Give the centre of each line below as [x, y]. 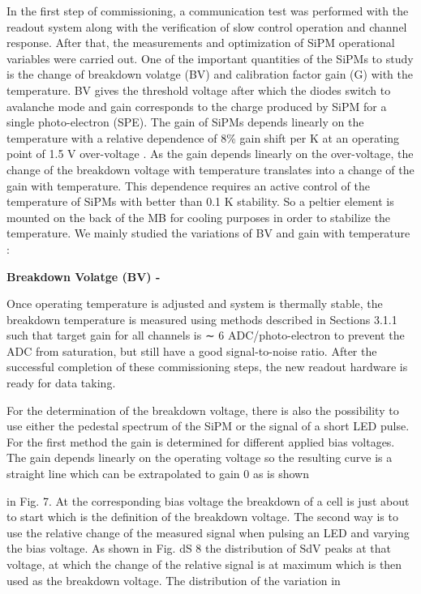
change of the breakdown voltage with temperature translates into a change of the [210, 169]
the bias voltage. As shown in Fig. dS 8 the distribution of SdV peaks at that [199, 548]
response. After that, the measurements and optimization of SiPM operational [201, 43]
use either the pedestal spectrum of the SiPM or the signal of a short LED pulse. [208, 426]
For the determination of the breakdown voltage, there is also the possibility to [203, 410]
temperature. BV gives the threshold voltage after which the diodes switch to [199, 90]
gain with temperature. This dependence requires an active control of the [188, 185]
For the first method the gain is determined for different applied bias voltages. [201, 441]
